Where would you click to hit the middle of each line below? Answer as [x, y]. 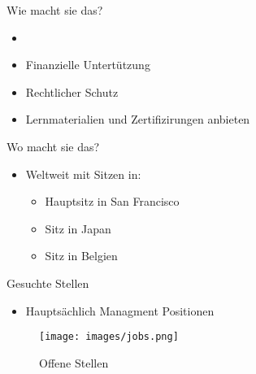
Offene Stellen [74, 362]
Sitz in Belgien [81, 256]
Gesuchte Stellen [48, 283]
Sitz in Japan [78, 228]
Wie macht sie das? [55, 10]
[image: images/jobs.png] [109, 337]
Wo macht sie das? [53, 146]
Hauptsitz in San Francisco [112, 201]
